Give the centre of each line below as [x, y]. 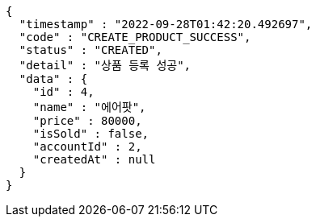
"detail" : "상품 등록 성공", [105, 65]
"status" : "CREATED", [91, 50]
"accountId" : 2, [87, 147]
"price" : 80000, [87, 121]
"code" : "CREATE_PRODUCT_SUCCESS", [135, 37]
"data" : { [53, 79]
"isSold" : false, [91, 134]
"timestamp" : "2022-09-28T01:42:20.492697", [166, 24]
